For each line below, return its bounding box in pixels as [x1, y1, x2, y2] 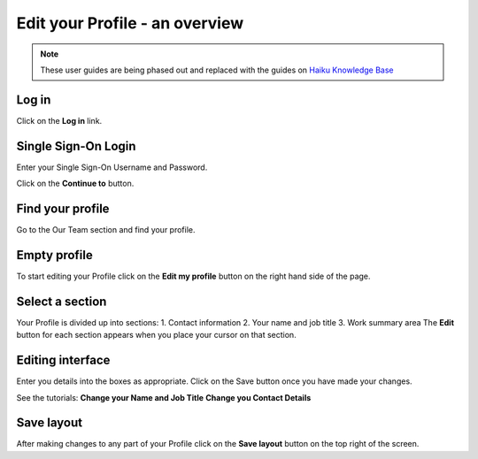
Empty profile [16, 248, 93, 263]
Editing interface [16, 353, 111, 368]
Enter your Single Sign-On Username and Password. [16, 162, 208, 172]
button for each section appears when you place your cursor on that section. [16, 330, 297, 340]
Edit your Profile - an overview [16, 13, 244, 33]
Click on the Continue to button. [16, 178, 135, 189]
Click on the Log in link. [16, 115, 103, 126]
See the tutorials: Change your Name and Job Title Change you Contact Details [16, 392, 312, 402]
